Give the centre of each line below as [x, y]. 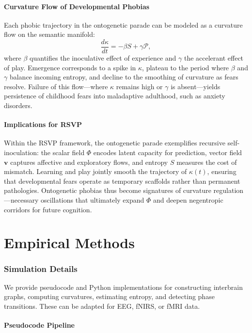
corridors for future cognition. [48, 209]
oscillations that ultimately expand [93, 199]
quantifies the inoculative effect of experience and [103, 58]
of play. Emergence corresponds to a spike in [70, 67]
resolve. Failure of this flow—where [56, 86]
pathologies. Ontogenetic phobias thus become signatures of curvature [108, 190]
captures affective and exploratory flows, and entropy [89, 162]
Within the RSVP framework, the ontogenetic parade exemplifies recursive [115, 143]
